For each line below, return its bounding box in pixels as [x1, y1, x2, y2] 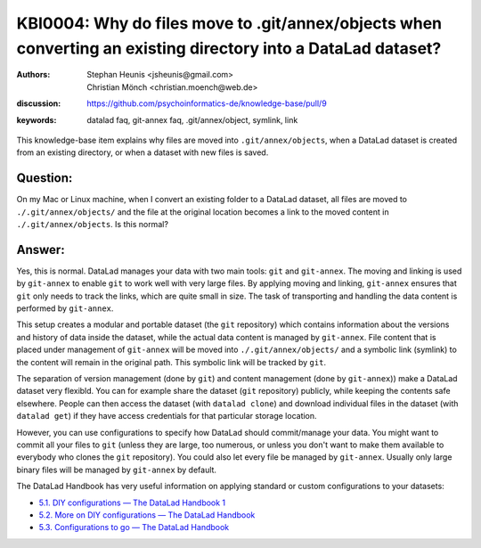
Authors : [16, 70, 51, 80]
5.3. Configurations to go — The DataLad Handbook [38, 522, 230, 533]
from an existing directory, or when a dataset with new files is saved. [16, 147, 269, 158]
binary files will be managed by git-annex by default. [16, 464, 217, 475]
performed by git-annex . [16, 303, 114, 314]
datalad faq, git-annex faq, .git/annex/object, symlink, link [86, 114, 298, 125]
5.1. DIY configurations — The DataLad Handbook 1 [38, 497, 226, 508]
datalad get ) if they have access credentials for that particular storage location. [16, 411, 317, 421]
